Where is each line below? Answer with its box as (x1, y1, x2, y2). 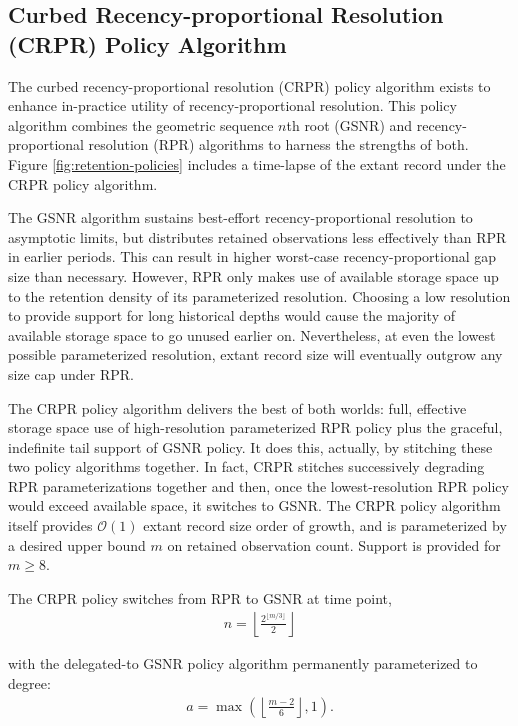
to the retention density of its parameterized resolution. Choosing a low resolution (8, 285, 511, 306)
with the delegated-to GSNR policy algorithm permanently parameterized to (8, 653, 478, 674)
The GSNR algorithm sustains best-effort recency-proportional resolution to (8, 207, 473, 228)
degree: (8, 673, 51, 694)
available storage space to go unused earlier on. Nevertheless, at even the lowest (8, 324, 496, 345)
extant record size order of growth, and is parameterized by (143, 515, 507, 536)
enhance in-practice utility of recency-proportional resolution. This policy (8, 95, 457, 116)
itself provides (8, 515, 93, 536)
